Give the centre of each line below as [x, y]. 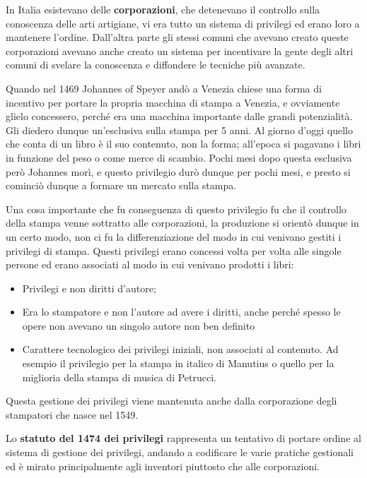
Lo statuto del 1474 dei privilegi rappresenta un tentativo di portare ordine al [183, 438]
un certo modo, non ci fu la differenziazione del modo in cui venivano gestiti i [174, 236]
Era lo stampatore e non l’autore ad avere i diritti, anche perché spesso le [181, 312]
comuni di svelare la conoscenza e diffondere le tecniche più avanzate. [156, 65]
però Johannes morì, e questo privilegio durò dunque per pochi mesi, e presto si [178, 171]
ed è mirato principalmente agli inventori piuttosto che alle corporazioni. [163, 466]
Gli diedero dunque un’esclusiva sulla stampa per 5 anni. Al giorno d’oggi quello [179, 130]
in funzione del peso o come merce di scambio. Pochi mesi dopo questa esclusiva [179, 157]
